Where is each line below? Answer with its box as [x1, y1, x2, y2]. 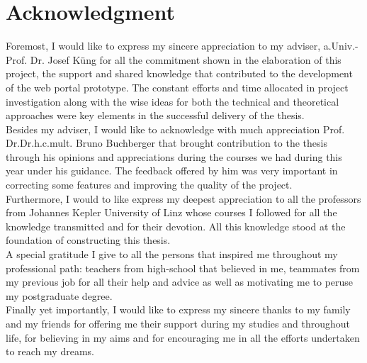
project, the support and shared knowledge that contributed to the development [6, 66, 353, 81]
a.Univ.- [323, 38, 358, 53]
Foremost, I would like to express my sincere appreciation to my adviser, [6, 38, 321, 53]
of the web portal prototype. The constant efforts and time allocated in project [6, 79, 349, 94]
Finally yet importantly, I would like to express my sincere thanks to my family [6, 302, 351, 317]
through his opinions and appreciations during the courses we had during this [6, 149, 342, 164]
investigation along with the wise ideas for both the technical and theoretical [6, 94, 339, 108]
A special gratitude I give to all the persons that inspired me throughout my [6, 247, 338, 262]
